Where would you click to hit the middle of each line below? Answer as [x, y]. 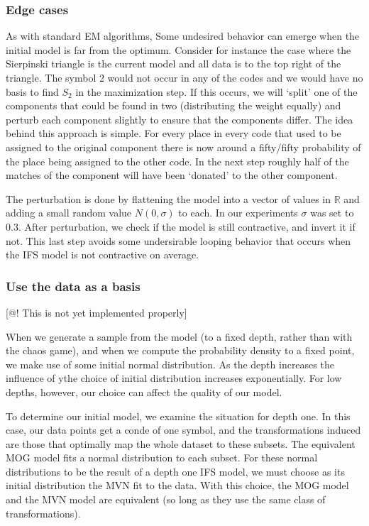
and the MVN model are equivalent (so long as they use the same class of [166, 499]
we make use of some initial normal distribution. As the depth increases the [170, 364]
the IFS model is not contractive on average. [103, 254]
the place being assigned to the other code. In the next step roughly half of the [177, 161]
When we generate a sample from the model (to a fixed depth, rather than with [179, 336]
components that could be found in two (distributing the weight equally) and [174, 105]
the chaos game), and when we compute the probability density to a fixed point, [180, 350]
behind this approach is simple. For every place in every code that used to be [174, 133]
